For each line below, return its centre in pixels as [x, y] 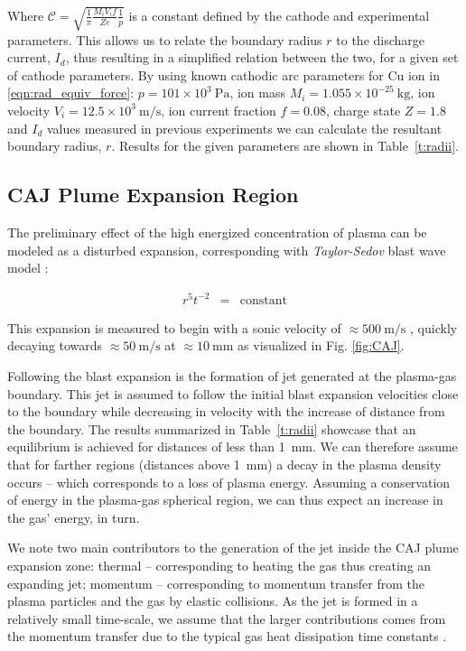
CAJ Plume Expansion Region [153, 195]
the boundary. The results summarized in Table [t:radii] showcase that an [212, 428]
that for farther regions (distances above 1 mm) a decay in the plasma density [224, 464]
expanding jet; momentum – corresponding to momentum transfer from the [216, 583]
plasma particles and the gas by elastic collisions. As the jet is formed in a [213, 601]
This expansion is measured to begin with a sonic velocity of [174, 327]
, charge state [363, 110]
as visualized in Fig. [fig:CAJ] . [321, 345]
